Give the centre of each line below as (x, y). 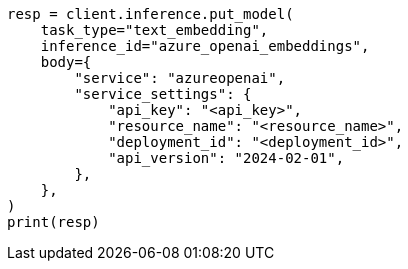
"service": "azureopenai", (180, 78)
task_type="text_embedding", (154, 30)
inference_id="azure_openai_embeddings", (205, 46)
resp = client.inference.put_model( (150, 14)
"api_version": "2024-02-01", (226, 158)
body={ (66, 62)
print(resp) (53, 222)
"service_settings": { (163, 94)
